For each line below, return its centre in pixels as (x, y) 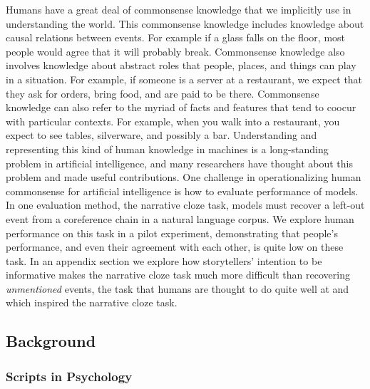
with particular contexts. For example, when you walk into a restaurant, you (173, 121)
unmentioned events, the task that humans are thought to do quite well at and (178, 288)
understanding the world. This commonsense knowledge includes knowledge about (185, 23)
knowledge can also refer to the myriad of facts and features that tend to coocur (181, 107)
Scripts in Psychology (69, 376)
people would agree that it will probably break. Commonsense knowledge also (175, 51)
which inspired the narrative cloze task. (92, 302)
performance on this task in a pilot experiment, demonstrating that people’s (172, 233)
